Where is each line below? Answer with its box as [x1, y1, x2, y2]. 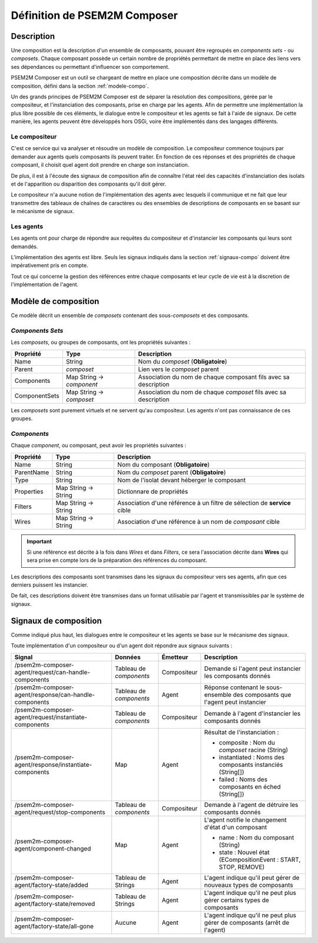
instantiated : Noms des [218, 753, 285, 761]
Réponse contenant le [204, 683, 265, 691]
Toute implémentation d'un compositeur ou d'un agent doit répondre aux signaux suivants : [11, 642, 233, 649]
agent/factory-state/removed [14, 899, 95, 908]
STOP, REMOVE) [218, 863, 265, 871]
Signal [14, 653, 33, 661]
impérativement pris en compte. [11, 262, 88, 269]
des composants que [233, 690, 291, 699]
